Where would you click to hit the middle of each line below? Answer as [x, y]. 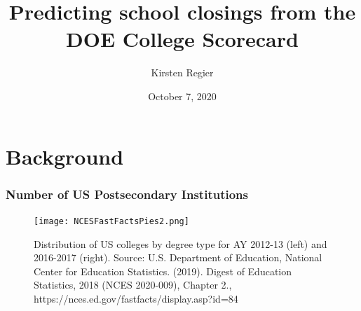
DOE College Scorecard [182, 39]
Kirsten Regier [182, 72]
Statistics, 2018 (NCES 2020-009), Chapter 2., [133, 285]
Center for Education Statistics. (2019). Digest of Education [163, 271]
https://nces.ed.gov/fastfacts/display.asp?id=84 [136, 298]
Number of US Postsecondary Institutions [127, 194]
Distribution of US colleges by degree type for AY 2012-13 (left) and [180, 243]
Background [65, 156]
